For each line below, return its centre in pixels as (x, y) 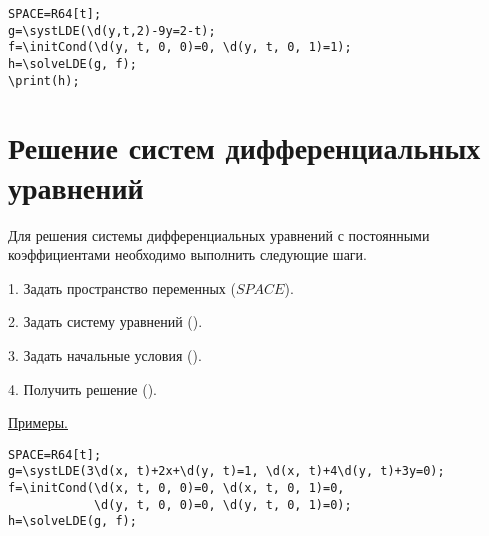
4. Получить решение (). (83, 388)
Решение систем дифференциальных (244, 147)
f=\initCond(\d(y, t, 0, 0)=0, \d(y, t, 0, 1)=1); (180, 47)
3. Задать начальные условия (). (105, 354)
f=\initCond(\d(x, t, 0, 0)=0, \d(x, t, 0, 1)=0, (176, 488)
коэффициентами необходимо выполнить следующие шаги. (187, 254)
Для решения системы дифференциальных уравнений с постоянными (219, 234)
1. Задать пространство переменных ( (122, 287)
